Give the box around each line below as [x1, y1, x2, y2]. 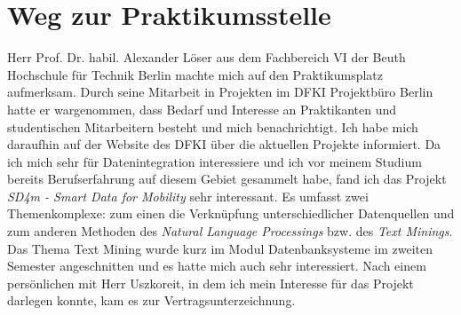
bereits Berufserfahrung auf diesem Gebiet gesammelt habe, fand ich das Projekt [7, 169, 447, 188]
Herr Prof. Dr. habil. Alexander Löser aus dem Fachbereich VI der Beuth [7, 48, 406, 67]
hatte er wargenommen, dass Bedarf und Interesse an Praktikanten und [7, 99, 397, 118]
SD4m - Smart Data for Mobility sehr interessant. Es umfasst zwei [7, 186, 369, 205]
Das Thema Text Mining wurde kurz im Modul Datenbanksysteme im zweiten [7, 239, 433, 257]
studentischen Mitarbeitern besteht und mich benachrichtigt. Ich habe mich [7, 117, 418, 136]
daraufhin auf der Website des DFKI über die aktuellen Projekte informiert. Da [7, 135, 441, 154]
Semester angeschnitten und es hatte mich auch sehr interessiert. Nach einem [7, 256, 426, 275]
